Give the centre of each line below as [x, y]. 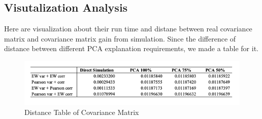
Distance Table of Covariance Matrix [82, 112]
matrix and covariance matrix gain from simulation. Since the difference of [120, 38]
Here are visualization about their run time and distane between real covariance [128, 29]
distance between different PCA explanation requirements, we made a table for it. [131, 48]
